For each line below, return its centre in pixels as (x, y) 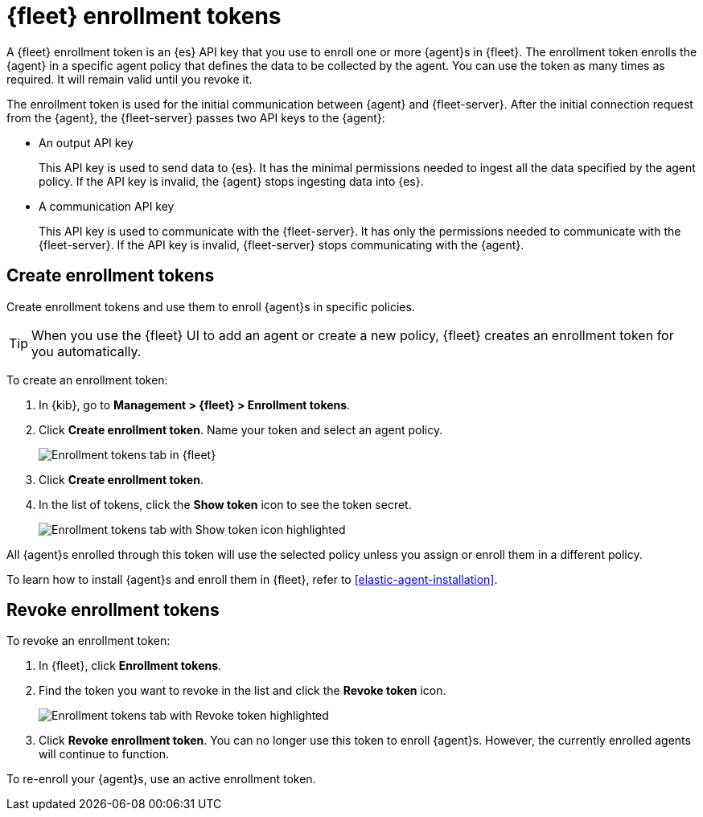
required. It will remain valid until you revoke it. (129, 79)
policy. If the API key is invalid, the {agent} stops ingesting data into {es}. (231, 181)
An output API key (86, 142)
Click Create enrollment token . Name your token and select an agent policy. (241, 429)
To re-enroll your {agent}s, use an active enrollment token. (161, 779)
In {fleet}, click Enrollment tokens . (130, 666)
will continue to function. (104, 754)
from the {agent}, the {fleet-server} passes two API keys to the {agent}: (196, 117)
